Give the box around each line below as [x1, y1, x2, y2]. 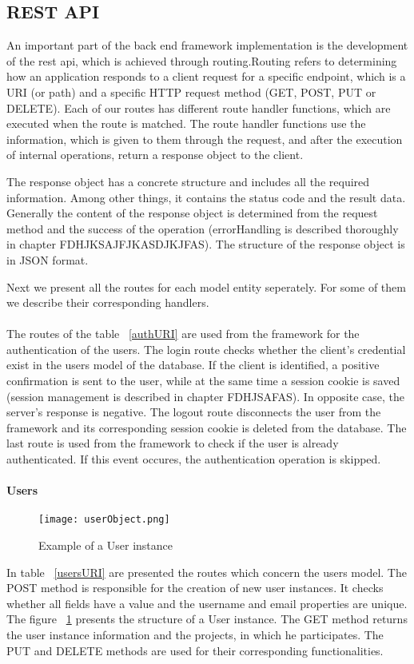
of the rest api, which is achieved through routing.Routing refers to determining [6, 52, 397, 69]
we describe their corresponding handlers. [6, 294, 209, 311]
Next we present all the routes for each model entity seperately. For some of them [6, 278, 406, 295]
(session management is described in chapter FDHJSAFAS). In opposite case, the [6, 388, 404, 404]
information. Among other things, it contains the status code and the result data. [6, 189, 406, 205]
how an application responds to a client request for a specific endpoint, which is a [6, 68, 406, 85]
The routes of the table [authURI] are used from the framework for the [6, 325, 360, 342]
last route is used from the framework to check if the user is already [6, 435, 339, 451]
